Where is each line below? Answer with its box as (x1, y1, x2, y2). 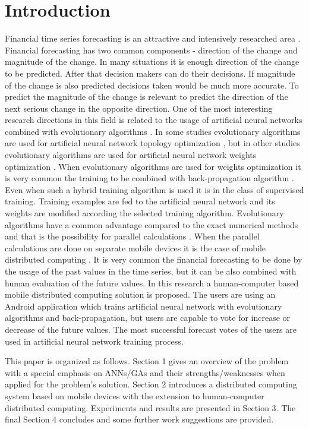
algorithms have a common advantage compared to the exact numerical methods (5, 218, 298, 231)
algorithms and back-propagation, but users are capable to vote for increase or (5, 311, 291, 324)
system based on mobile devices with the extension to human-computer (5, 389, 264, 402)
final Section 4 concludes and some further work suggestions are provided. (5, 413, 274, 425)
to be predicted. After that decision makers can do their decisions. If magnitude (5, 67, 295, 79)
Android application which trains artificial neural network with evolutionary (5, 299, 282, 312)
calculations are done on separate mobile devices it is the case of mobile (5, 241, 266, 254)
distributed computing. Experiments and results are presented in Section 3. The (5, 401, 296, 414)
